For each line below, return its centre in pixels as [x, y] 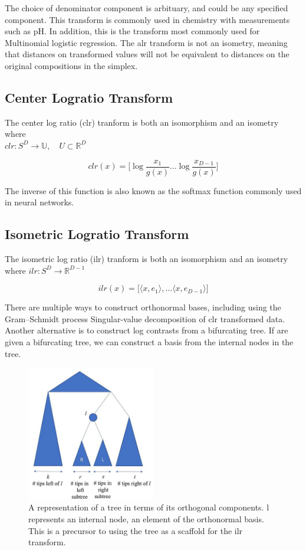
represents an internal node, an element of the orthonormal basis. [146, 518]
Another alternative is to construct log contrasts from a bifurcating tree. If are [147, 330]
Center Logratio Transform [89, 97]
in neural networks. [40, 202]
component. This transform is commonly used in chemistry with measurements [147, 19]
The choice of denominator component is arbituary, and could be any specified [147, 8]
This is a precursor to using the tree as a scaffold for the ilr [136, 530]
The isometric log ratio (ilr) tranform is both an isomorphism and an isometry [147, 258]
